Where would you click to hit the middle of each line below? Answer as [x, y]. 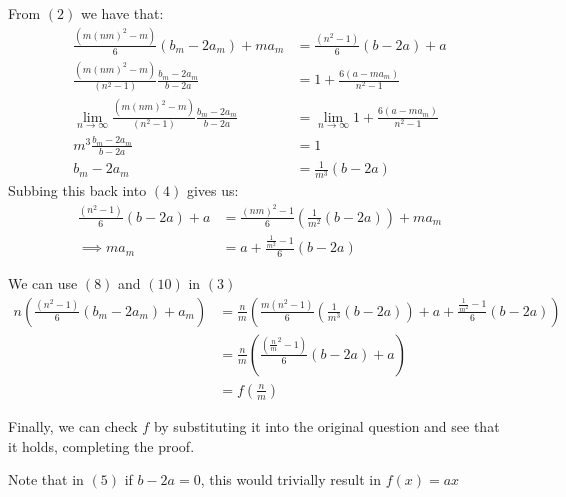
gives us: [212, 190]
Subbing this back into [77, 190]
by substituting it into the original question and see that [326, 425]
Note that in [46, 479]
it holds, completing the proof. [101, 445]
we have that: [122, 13]
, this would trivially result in [290, 479]
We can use [43, 283]
